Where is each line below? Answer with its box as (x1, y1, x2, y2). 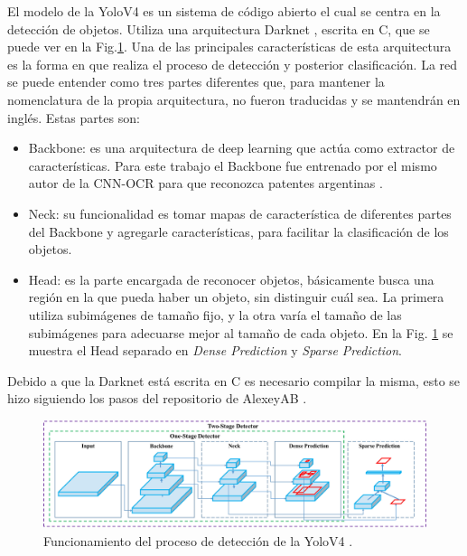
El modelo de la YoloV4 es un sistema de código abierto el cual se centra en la (7, 2, 441, 20)
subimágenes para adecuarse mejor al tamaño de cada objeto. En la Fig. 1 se (28, 323, 453, 342)
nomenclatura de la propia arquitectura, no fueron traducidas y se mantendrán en (7, 90, 461, 108)
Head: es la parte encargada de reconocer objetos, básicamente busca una (28, 269, 434, 288)
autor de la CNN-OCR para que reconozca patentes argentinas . (28, 174, 383, 193)
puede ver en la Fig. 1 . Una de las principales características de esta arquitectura (7, 37, 452, 56)
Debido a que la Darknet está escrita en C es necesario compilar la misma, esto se (7, 371, 461, 390)
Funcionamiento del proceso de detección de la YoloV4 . (43, 531, 353, 550)
